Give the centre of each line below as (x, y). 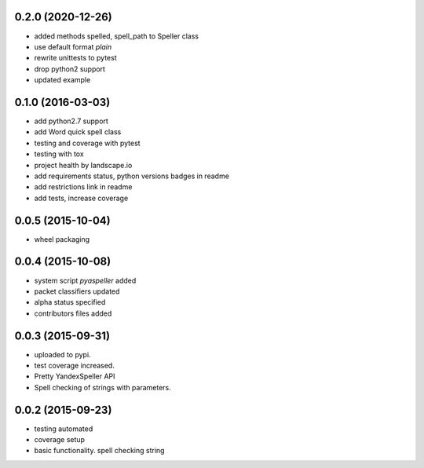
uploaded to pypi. (62, 354)
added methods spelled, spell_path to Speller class (117, 36)
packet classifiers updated (77, 291)
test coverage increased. (75, 366)
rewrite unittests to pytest (75, 58)
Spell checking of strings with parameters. (103, 387)
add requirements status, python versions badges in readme (132, 176)
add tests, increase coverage (81, 198)
